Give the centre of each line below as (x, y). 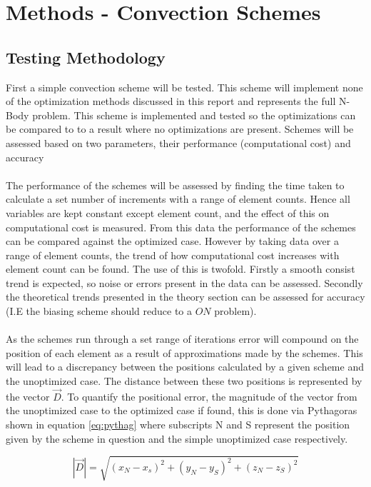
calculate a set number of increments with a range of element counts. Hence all (178, 199)
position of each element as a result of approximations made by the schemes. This (184, 352)
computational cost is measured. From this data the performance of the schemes (181, 227)
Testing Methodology (86, 57)
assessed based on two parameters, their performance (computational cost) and (178, 142)
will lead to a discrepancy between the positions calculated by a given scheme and (185, 367)
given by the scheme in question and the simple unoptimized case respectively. (177, 438)
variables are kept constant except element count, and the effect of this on (168, 212)
